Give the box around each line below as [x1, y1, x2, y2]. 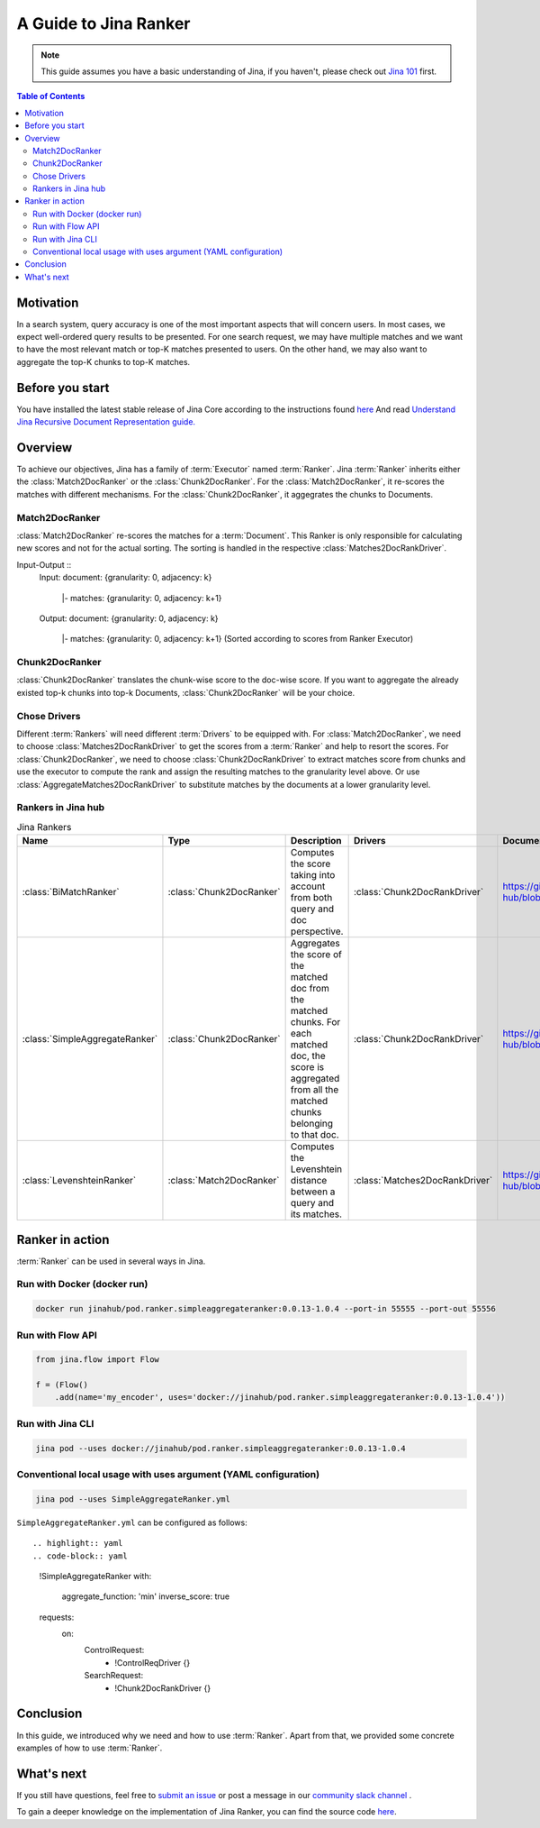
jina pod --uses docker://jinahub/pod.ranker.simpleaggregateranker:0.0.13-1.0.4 [35, 1443, 407, 1453]
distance [290, 1174, 328, 1187]
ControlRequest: [84, 1645, 145, 1656]
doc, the [290, 1050, 326, 1063]
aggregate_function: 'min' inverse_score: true [61, 1591, 229, 1602]
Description [290, 835, 342, 847]
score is [290, 1061, 324, 1074]
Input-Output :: [16, 559, 72, 570]
